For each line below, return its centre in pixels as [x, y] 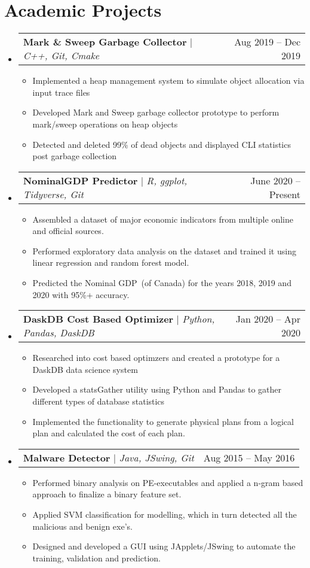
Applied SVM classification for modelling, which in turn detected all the [165, 514]
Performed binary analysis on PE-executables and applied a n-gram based [168, 482]
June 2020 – [275, 180]
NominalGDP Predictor [80, 180]
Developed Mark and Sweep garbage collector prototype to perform [156, 112]
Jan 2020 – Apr [268, 319]
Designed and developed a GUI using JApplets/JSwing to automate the [164, 546]
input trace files [61, 92]
